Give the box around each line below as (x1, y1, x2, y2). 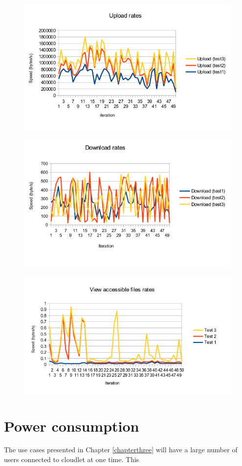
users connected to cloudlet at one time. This (4, 454, 139, 464)
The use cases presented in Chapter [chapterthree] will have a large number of (4, 444, 238, 455)
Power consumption (4, 416, 139, 436)
